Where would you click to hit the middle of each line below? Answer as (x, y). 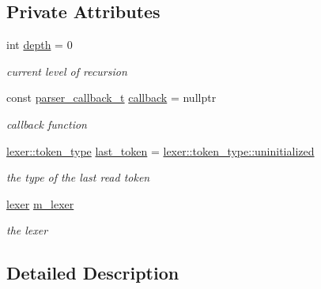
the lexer (27, 230)
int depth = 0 (40, 45)
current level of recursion (67, 71)
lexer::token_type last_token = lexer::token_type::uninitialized (160, 150)
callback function (47, 124)
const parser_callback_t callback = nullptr (111, 98)
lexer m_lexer (40, 203)
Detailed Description (93, 273)
